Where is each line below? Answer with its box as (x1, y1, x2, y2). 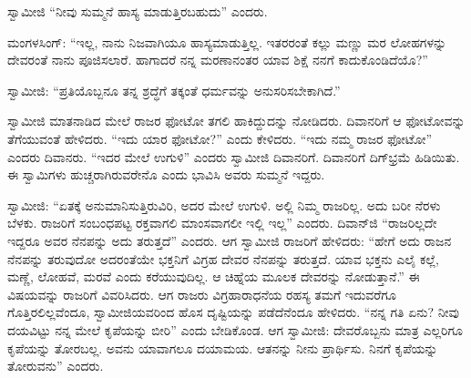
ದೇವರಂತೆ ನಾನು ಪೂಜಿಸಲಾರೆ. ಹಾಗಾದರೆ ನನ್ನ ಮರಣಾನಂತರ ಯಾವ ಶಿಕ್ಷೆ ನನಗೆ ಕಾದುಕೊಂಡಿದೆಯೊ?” (7, 50, 428, 69)
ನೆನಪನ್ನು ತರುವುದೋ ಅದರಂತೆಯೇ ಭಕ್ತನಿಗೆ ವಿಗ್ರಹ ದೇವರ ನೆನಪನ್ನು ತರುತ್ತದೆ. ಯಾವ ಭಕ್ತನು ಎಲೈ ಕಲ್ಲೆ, (7, 249, 439, 268)
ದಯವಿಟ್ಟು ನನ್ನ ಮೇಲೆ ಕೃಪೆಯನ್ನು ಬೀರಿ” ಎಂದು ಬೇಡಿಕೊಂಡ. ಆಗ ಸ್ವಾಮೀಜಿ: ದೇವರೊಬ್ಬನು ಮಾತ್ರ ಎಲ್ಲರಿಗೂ (7, 320, 464, 339)
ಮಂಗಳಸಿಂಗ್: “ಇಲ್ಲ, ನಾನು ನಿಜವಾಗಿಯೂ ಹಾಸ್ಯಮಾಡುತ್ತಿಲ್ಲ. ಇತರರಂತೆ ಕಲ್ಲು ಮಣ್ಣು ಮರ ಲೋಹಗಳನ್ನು (7, 32, 447, 51)
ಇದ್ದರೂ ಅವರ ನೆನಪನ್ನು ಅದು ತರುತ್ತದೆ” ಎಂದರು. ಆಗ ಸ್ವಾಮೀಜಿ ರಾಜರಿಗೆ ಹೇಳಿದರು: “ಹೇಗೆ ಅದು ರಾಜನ (7, 230, 452, 250)
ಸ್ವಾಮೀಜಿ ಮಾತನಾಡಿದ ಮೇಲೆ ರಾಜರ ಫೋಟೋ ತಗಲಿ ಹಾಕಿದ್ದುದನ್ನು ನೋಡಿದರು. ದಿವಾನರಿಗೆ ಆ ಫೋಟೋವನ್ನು (7, 111, 466, 130)
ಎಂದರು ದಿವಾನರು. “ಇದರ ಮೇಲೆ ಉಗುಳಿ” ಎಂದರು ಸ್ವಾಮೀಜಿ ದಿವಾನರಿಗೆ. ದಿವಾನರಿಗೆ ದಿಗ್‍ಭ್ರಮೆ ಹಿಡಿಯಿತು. (7, 147, 460, 166)
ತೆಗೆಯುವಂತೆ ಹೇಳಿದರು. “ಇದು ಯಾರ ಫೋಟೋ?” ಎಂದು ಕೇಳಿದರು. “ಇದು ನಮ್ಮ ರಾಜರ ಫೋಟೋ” (7, 128, 433, 148)
